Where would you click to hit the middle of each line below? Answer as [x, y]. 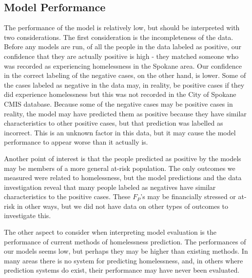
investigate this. [28, 215]
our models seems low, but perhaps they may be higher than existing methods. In [126, 251]
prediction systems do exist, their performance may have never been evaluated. [122, 270]
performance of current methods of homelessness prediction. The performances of [125, 241]
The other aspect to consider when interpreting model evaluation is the [110, 232]
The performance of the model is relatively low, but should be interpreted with [122, 28]
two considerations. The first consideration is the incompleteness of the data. [119, 37]
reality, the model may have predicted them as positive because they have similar [125, 113]
